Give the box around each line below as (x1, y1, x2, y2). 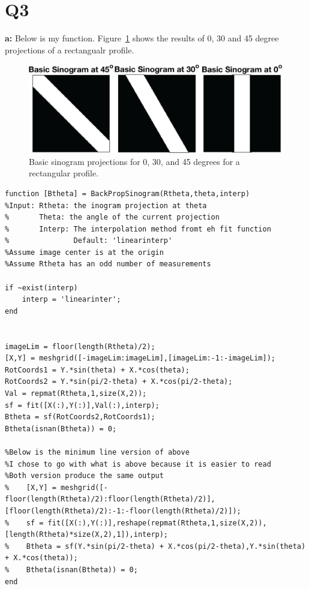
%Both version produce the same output (5, 471, 164, 480)
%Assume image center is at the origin (5, 248, 164, 257)
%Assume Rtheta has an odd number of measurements (5, 260, 211, 269)
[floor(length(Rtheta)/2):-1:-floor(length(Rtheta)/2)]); (5, 506, 241, 515)
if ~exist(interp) (5, 283, 78, 292)
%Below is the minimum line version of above (5, 447, 190, 456)
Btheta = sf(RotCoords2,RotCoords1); (5, 413, 155, 422)
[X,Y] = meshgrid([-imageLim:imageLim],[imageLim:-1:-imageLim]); (5, 354, 276, 363)
